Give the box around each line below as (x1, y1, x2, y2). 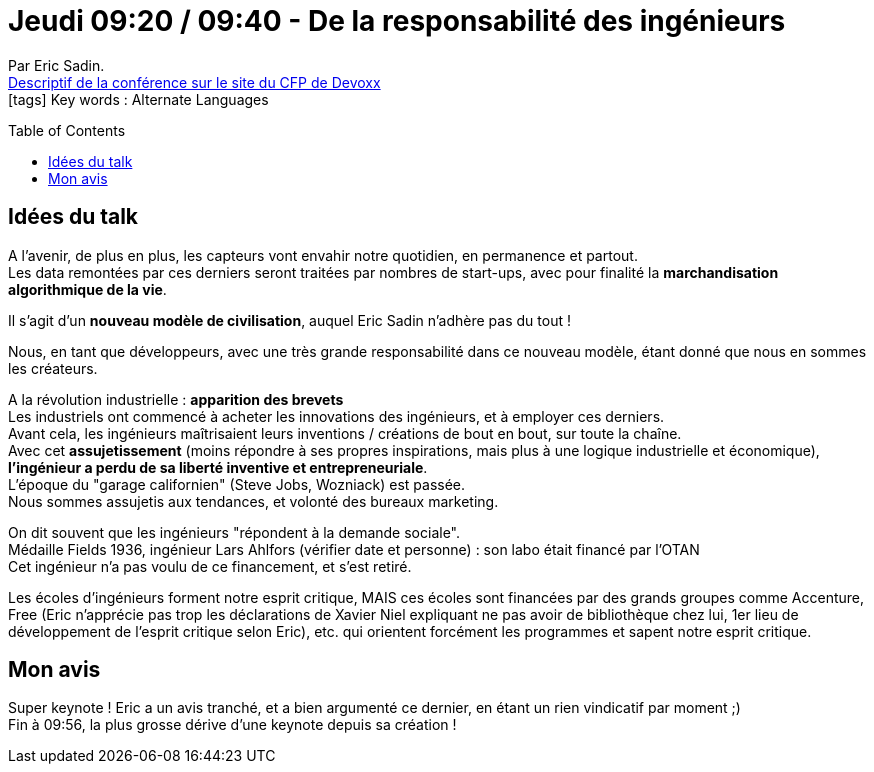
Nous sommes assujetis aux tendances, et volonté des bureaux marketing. (8, 492, 499, 510)
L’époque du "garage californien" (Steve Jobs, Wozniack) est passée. (8, 475, 466, 493)
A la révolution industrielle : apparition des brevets (8, 390, 344, 408)
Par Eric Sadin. (8, 56, 105, 74)
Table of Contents (8, 121, 126, 139)
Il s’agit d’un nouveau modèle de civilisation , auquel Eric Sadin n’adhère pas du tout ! (8, 311, 571, 329)
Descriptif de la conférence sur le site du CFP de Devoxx (8, 73, 381, 91)
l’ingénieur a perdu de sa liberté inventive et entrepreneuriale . (8, 458, 428, 476)
